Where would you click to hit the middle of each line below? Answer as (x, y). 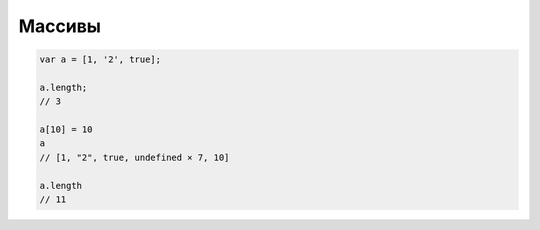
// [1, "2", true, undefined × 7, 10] (134, 157)
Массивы (60, 26)
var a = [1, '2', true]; (100, 59)
